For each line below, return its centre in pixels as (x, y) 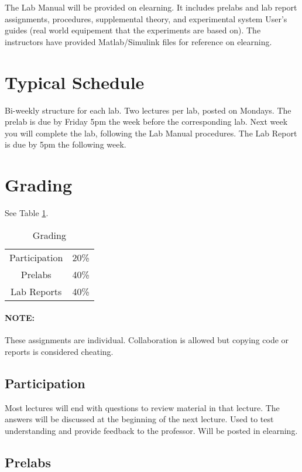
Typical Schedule (75, 82)
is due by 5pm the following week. (66, 144)
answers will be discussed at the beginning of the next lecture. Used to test (139, 419)
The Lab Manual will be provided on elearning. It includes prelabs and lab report (151, 7)
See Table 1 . (27, 213)
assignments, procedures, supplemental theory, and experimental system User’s (146, 18)
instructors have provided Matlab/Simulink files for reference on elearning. (138, 41)
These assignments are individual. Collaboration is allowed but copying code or (147, 340)
